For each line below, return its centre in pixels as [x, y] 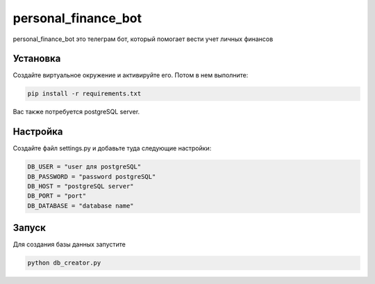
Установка [37, 59]
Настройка [38, 132]
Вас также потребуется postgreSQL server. [76, 112]
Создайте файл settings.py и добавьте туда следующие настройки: [112, 148]
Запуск [30, 228]
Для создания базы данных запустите [69, 244]
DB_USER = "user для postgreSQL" [84, 167]
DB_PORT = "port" [57, 196]
